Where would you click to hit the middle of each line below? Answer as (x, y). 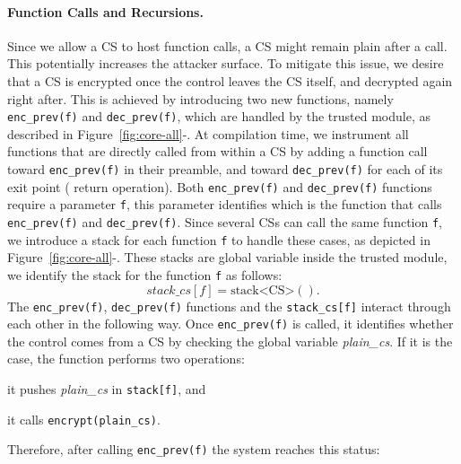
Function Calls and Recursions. (105, 11)
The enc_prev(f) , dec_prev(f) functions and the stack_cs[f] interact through (229, 306)
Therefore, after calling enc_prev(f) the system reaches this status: (194, 449)
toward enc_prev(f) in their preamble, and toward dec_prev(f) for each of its (225, 169)
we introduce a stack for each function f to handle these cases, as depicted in (219, 239)
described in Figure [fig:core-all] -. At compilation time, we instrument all (208, 133)
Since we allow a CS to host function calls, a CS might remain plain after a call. (227, 45)
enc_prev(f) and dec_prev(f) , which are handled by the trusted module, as (219, 116)
